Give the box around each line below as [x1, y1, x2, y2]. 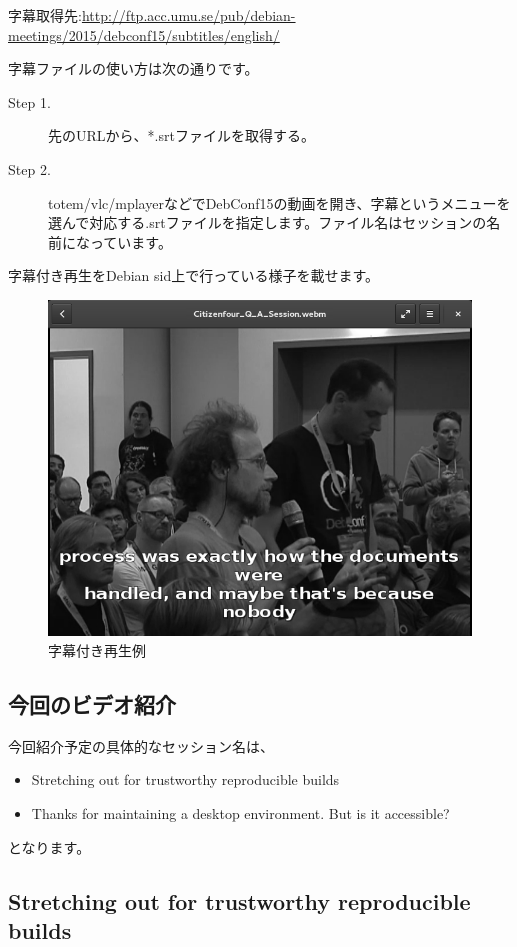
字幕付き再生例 [48, 639, 146, 660]
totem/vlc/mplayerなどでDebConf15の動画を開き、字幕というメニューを [48, 192, 511, 213]
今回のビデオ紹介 [8, 688, 176, 719]
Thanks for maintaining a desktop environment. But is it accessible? [31, 802, 450, 823]
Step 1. [8, 91, 51, 112]
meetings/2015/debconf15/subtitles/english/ [8, 24, 280, 45]
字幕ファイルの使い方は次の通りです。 [8, 58, 259, 79]
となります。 [8, 836, 91, 857]
